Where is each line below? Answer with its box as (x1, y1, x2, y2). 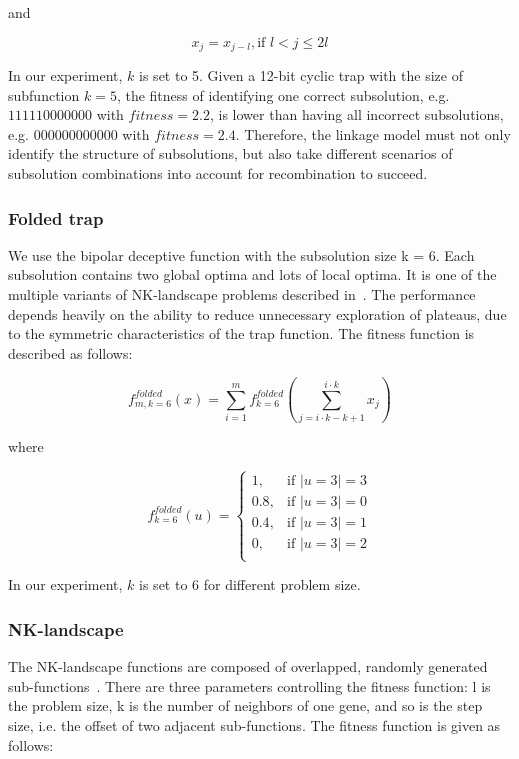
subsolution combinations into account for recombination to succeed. (8, 163, 428, 184)
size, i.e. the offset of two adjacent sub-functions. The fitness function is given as (8, 714, 501, 735)
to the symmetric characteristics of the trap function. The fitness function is (8, 323, 475, 344)
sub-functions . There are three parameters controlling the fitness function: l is (8, 675, 491, 696)
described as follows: (8, 342, 133, 363)
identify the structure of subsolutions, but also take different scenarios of (8, 143, 453, 164)
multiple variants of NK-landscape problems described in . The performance (8, 284, 476, 305)
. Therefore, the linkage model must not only (235, 123, 511, 144)
